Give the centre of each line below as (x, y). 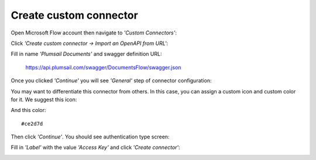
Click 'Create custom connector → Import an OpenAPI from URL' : (90, 43)
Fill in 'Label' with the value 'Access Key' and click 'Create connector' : (96, 147)
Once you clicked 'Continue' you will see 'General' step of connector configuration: (111, 81)
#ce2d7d (32, 124)
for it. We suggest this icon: (44, 99)
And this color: (28, 110)
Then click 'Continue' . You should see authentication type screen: (90, 137)
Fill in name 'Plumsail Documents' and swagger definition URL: (86, 54)
